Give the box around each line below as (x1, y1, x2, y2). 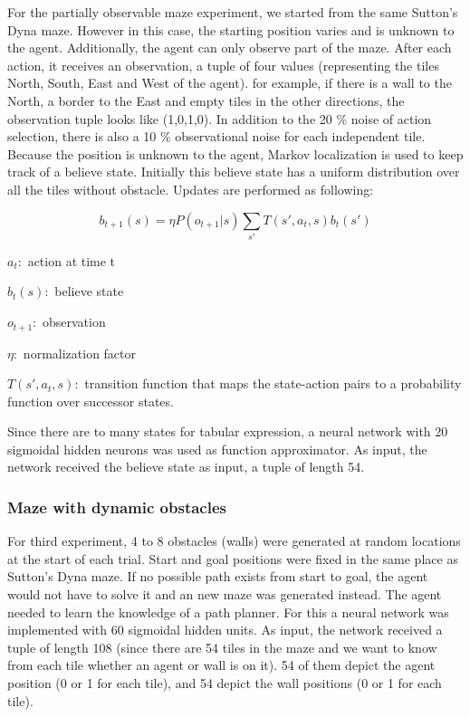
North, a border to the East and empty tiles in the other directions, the (7, 91, 405, 110)
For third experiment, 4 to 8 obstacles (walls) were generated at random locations (7, 531, 461, 550)
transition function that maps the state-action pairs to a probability (84, 374, 462, 393)
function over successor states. (7, 391, 174, 410)
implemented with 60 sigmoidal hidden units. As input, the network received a (7, 620, 443, 639)
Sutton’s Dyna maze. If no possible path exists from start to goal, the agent (7, 567, 428, 586)
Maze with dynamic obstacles (7, 495, 226, 518)
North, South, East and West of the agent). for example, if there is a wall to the (7, 73, 452, 92)
